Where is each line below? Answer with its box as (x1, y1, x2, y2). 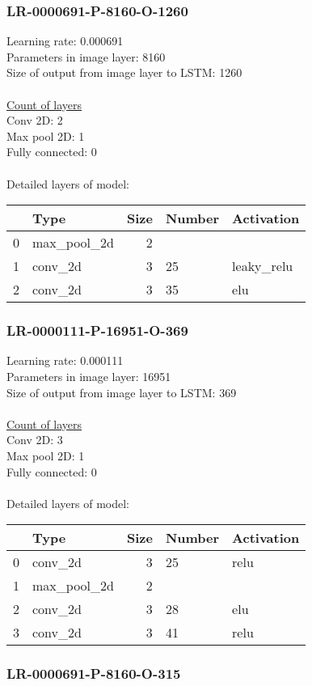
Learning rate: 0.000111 (6, 352, 124, 369)
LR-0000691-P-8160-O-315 (6, 663, 181, 684)
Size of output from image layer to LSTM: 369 (6, 383, 237, 400)
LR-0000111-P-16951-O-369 (6, 320, 188, 341)
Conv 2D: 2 (6, 112, 63, 129)
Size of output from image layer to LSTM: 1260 (6, 64, 242, 81)
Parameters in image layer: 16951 (6, 367, 171, 384)
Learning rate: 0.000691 (6, 32, 124, 49)
